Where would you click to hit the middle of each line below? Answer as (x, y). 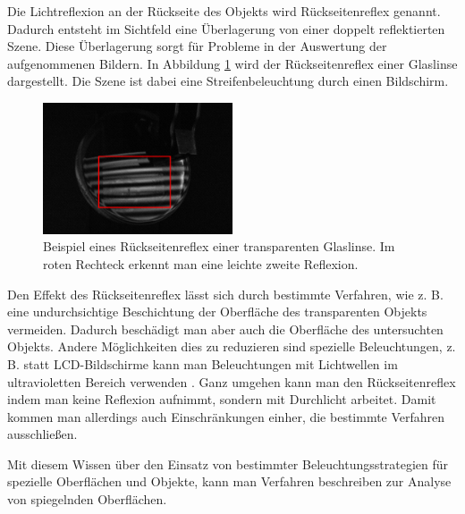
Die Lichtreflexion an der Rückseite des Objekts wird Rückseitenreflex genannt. (224, 11)
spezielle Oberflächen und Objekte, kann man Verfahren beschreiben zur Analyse (229, 481)
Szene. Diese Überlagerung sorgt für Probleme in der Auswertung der (197, 46)
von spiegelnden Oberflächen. (87, 499)
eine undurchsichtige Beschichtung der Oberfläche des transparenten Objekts (217, 312)
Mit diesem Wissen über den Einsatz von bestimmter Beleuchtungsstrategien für (228, 463)
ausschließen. (42, 434)
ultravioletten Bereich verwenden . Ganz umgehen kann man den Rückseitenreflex (232, 381)
